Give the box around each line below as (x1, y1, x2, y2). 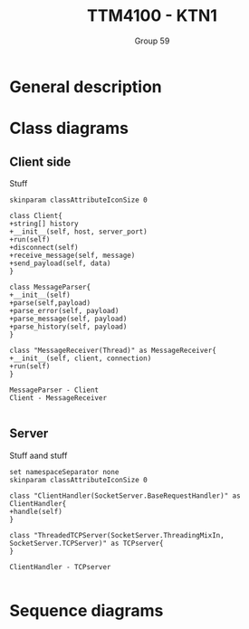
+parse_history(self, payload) (9, 322, 128, 331)
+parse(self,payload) (9, 298, 91, 308)
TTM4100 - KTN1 (87, 5, 217, 26)
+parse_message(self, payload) (9, 314, 128, 323)
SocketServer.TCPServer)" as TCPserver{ (9, 538, 165, 548)
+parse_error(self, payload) (9, 306, 120, 315)
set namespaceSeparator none (9, 467, 120, 476)
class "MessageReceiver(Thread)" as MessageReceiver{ (9, 346, 217, 355)
